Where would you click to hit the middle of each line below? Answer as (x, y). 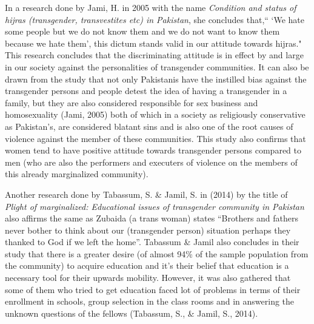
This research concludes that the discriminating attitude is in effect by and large (154, 55)
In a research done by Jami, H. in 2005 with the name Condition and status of (151, 7)
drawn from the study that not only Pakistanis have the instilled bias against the (156, 79)
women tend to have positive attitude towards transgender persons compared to (153, 150)
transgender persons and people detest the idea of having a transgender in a (146, 91)
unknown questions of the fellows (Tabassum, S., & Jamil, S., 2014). (132, 313)
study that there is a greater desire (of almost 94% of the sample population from (157, 253)
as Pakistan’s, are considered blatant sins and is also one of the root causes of (149, 126)
